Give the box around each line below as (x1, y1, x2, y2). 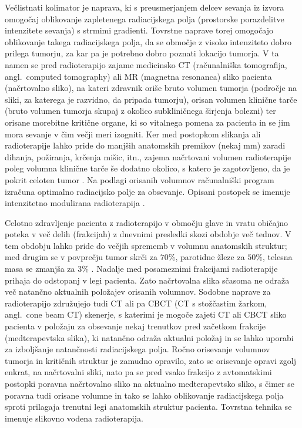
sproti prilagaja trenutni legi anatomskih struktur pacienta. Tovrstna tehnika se (5, 400, 292, 413)
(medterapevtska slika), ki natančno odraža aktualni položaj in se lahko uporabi (5, 331, 294, 343)
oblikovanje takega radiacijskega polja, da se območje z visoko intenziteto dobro (5, 35, 291, 48)
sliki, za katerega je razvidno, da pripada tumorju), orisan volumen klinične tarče (5, 93, 297, 105)
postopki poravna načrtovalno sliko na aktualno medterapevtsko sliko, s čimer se (5, 378, 294, 389)
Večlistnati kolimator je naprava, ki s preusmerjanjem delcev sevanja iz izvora (5, 1, 284, 13)
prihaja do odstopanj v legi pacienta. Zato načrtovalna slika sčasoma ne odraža (5, 274, 290, 286)
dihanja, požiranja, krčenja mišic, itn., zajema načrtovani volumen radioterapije (5, 150, 291, 163)
